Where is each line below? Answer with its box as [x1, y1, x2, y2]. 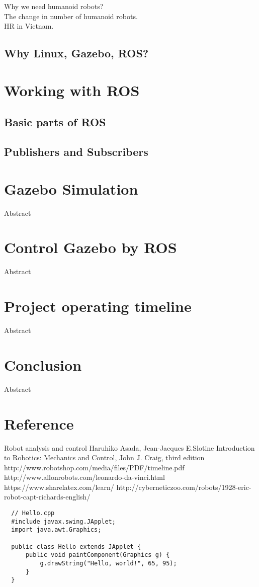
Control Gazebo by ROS [4, 237, 177, 258]
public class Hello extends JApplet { [11, 543, 141, 550]
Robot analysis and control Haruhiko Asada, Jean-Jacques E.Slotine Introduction [4, 442, 255, 453]
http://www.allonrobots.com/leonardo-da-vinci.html [4, 472, 165, 482]
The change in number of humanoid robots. [4, 11, 138, 21]
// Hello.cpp [11, 510, 55, 517]
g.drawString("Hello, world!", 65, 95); [40, 560, 177, 567]
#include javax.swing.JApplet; [11, 518, 116, 525]
